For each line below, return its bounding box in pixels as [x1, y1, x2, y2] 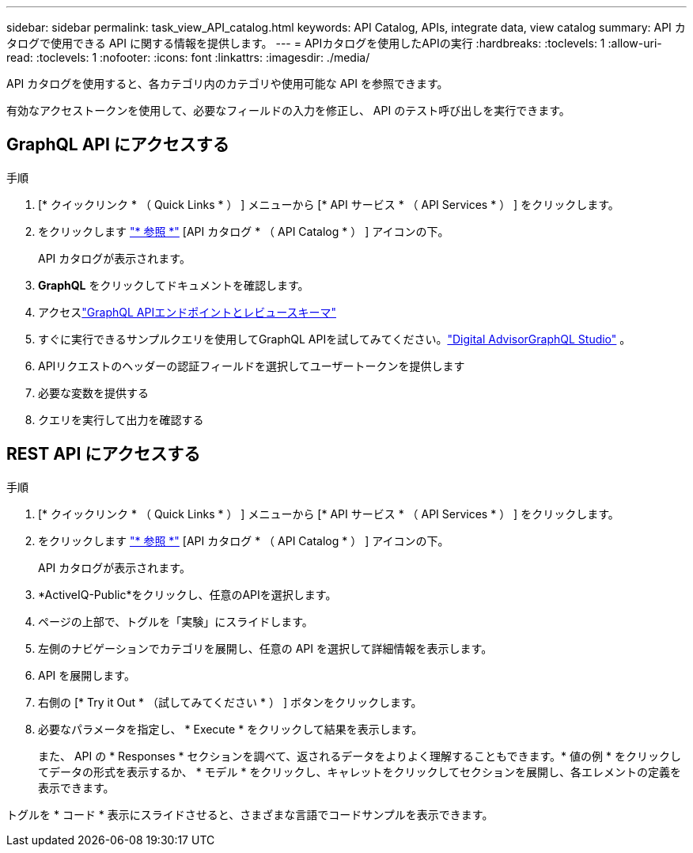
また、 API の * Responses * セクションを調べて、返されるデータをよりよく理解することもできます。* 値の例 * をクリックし [38, 749, 681, 763]
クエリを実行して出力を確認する [38, 412, 204, 426]
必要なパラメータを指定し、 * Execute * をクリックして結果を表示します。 [38, 722, 423, 736]
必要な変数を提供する [38, 385, 149, 400]
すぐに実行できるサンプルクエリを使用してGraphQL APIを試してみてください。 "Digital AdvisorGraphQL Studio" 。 [38, 332, 631, 346]
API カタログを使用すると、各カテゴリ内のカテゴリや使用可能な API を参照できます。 [6, 77, 449, 90]
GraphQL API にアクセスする [6, 135, 229, 155]
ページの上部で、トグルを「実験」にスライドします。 [38, 614, 313, 628]
